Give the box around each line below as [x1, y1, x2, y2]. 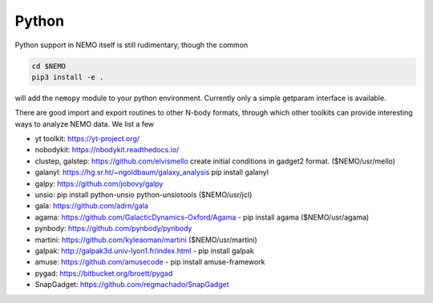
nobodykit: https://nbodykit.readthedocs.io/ [34, 145, 180, 155]
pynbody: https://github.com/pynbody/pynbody [34, 224, 192, 233]
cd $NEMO [31, 61, 67, 71]
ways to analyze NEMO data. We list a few [14, 119, 155, 128]
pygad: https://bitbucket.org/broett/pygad [34, 269, 173, 278]
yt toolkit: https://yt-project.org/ [34, 134, 140, 143]
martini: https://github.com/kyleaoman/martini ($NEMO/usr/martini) [34, 235, 258, 244]
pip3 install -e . [31, 72, 104, 82]
